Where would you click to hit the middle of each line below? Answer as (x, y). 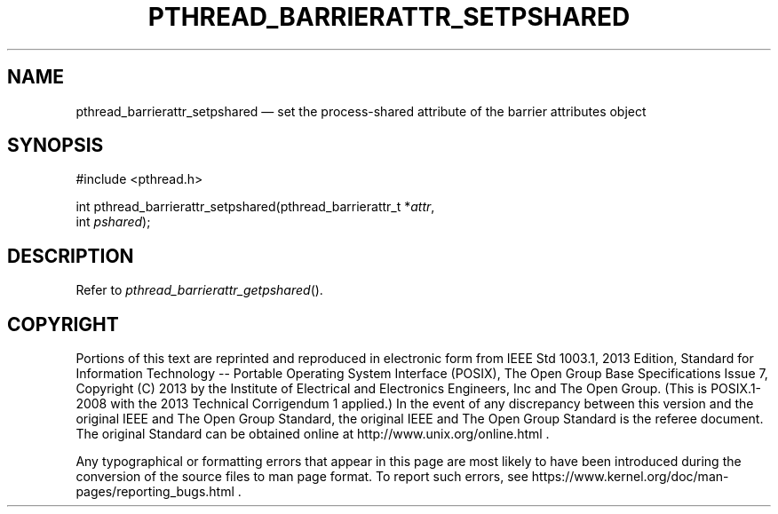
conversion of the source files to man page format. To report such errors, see (302, 477)
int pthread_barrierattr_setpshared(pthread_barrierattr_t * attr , (255, 207)
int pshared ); (113, 222)
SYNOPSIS (56, 146)
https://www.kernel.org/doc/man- (630, 477)
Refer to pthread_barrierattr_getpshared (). (199, 290)
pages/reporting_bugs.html (155, 492)
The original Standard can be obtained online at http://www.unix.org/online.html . (313, 434)
